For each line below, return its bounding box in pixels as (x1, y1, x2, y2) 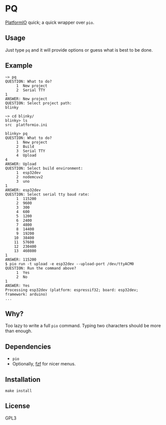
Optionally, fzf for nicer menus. (12, 361, 76, 367)
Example (5, 62, 33, 70)
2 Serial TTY (16, 87, 46, 92)
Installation (5, 375, 41, 384)
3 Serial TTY (16, 148, 46, 153)
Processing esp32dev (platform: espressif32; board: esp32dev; (5, 287, 139, 292)
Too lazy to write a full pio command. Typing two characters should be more (5, 323, 161, 329)
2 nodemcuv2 (16, 174, 43, 179)
